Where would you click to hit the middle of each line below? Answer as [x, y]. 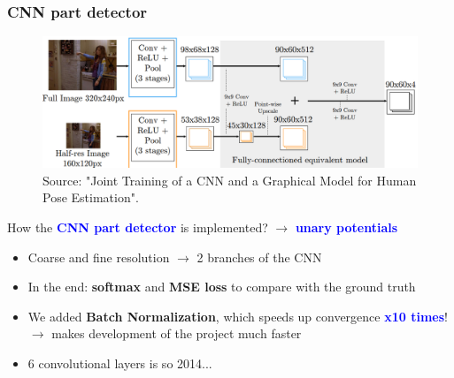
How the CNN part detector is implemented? [138, 227]
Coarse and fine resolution [99, 257]
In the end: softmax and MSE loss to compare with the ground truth [222, 287]
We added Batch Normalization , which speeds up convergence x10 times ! [238, 316]
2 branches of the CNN [259, 257]
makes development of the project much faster [177, 333]
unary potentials [346, 227]
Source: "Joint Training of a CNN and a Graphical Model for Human [230, 180]
